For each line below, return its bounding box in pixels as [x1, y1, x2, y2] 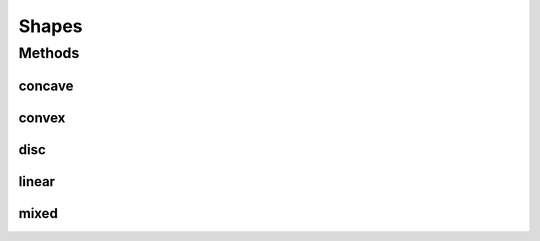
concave [18, 77, 74, 94]
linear [18, 173, 55, 190]
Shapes [18, 15, 84, 37]
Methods [18, 44, 80, 62]
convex [18, 109, 66, 126]
